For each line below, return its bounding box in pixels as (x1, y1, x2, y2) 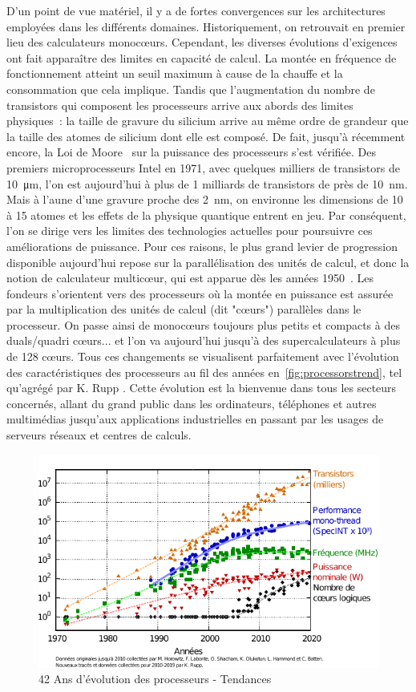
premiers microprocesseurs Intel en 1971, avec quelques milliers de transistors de (6, 159, 400, 176)
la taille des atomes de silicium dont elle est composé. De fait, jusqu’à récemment (6, 127, 406, 144)
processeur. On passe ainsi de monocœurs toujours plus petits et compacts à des (6, 316, 400, 333)
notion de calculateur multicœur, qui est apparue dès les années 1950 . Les (6, 269, 374, 286)
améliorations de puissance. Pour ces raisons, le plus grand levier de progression (6, 237, 398, 254)
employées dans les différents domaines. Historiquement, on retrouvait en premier (6, 18, 406, 34)
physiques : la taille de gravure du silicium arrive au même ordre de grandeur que (6, 112, 409, 129)
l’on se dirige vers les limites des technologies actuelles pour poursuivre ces (6, 222, 373, 239)
